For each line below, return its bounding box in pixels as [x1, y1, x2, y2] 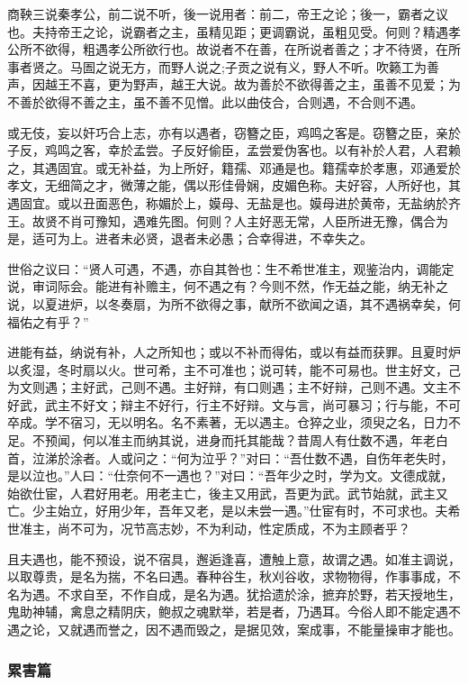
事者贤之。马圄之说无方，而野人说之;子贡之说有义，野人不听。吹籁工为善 [7, 57, 439, 76]
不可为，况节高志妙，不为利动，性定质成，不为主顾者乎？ [69, 519, 410, 538]
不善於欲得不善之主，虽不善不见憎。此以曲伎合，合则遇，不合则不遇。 [7, 92, 423, 111]
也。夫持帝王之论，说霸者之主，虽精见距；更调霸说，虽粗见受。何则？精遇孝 [7, 22, 461, 41]
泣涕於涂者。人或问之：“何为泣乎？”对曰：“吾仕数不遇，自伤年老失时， [31, 448, 454, 467]
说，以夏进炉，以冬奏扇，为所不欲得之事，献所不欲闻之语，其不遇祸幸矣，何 [7, 294, 461, 313]
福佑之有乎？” [7, 312, 89, 331]
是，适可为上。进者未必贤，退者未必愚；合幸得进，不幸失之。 [7, 229, 373, 248]
